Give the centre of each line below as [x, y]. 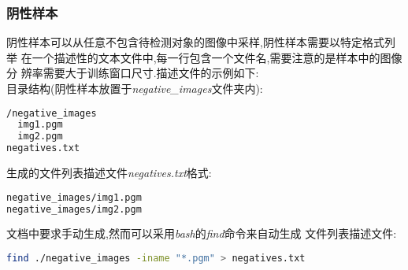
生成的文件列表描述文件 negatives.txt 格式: [109, 173]
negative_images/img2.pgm [74, 209]
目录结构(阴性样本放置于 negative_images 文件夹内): [135, 88]
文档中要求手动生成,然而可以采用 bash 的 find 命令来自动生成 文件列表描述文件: [202, 233]
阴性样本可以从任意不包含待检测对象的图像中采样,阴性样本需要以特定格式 [195, 42]
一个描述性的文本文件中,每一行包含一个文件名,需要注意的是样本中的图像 [217, 57]
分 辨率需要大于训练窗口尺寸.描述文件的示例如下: [133, 73]
